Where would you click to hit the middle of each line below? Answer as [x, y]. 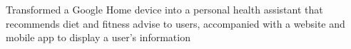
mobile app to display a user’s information [98, 37]
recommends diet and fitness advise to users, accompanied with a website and [175, 23]
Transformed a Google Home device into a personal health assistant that [164, 9]
